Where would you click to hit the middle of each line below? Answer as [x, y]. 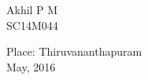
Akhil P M [32, 9]
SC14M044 [32, 25]
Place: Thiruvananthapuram [74, 51]
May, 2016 [31, 66]
